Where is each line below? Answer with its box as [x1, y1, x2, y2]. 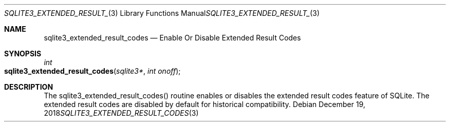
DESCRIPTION [4, 82, 53, 91]
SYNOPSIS [4, 49, 42, 58]
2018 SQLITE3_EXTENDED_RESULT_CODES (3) [44, 109, 199, 117]
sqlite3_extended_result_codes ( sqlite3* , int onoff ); [4, 67, 181, 75]
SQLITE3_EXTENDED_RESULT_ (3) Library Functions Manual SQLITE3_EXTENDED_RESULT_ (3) [4, 9, 320, 17]
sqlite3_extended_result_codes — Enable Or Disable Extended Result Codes [44, 33, 301, 42]
